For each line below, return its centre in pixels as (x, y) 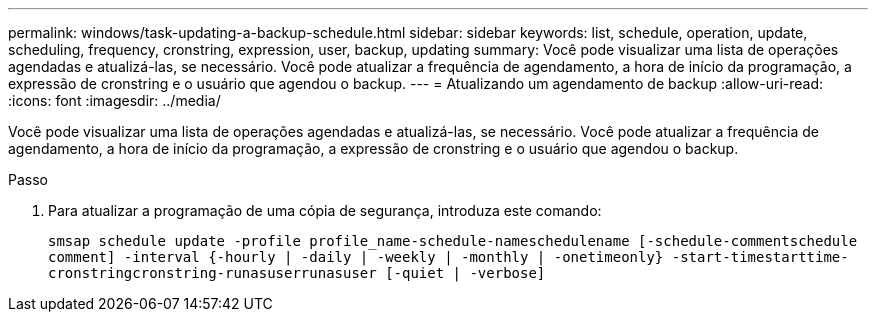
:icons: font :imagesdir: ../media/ (114, 100)
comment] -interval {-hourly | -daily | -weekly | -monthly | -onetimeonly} (356, 257)
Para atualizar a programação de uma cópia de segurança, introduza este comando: (325, 210)
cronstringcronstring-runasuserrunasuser (212, 273)
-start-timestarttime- (760, 257)
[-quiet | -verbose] (465, 273)
